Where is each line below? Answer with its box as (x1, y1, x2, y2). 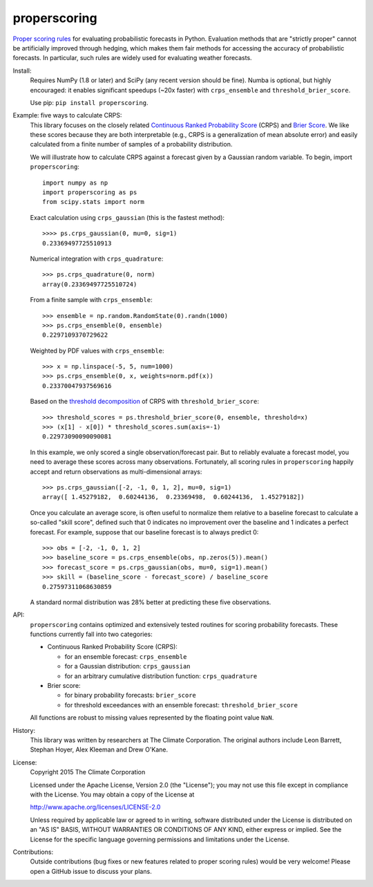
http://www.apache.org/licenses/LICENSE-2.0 (30, 803, 161, 812)
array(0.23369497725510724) (42, 280, 137, 288)
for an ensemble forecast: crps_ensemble (64, 652, 187, 660)
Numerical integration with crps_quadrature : (30, 254, 164, 263)
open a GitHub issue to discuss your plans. (30, 867, 152, 875)
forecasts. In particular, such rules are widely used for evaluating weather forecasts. (12, 54, 252, 62)
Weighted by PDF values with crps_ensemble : (30, 346, 165, 355)
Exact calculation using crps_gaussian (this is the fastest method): (30, 213, 224, 221)
